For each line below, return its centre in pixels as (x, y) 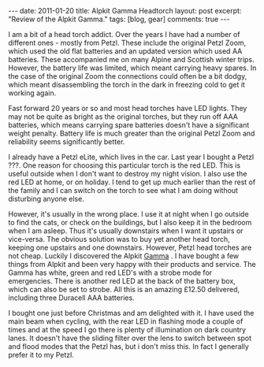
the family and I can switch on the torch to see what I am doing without (123, 190)
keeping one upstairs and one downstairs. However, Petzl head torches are (130, 247)
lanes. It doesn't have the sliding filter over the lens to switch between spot (130, 338)
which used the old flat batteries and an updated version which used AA (125, 51)
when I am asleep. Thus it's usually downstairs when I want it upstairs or (126, 231)
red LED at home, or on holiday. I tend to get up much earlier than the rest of (132, 182)
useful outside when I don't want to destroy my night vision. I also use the (128, 174)
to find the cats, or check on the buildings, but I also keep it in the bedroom (130, 222)
